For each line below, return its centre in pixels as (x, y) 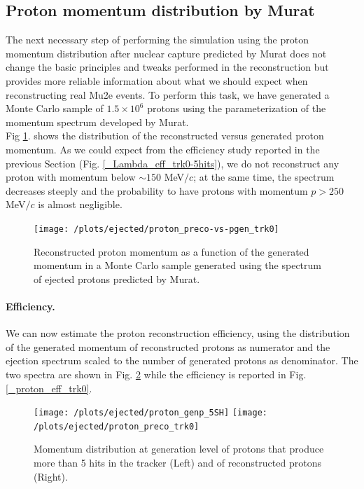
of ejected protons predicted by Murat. (117, 278)
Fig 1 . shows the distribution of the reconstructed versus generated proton (165, 136)
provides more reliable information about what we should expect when (157, 80)
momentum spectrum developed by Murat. (97, 122)
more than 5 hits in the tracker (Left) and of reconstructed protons (177, 463)
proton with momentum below (71, 177)
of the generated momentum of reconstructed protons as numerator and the (168, 346)
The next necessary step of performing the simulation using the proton (157, 40)
